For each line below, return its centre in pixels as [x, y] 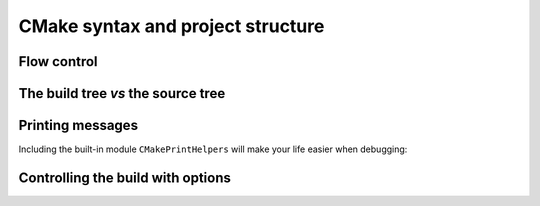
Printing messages [78, 125]
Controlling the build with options [125, 177]
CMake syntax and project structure [171, 26]
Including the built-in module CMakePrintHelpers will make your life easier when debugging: [213, 149]
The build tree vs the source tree [122, 93]
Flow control [58, 61]
